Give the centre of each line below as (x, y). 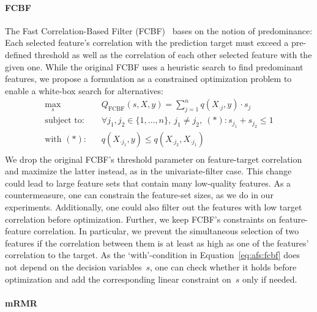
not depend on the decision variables (73, 267)
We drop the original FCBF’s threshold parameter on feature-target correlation (154, 159)
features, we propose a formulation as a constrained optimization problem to (148, 79)
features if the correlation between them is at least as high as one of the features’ (157, 243)
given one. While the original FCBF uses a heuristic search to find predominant (154, 66)
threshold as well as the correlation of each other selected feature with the (173, 54)
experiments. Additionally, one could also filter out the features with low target (154, 207)
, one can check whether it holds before (223, 267)
